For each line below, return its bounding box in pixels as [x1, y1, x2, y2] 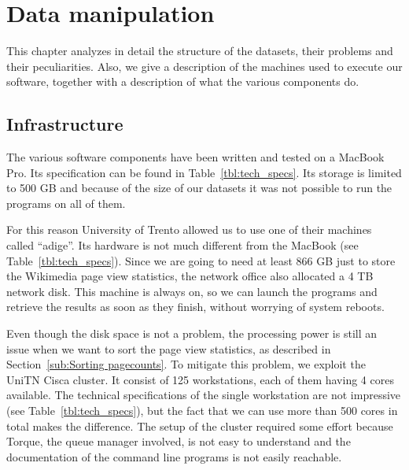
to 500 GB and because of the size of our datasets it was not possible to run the [6, 179, 392, 196]
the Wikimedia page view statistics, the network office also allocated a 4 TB [6, 268, 374, 284]
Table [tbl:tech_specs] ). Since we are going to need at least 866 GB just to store [6, 252, 396, 268]
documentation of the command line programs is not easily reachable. [6, 448, 342, 464]
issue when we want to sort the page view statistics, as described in [6, 340, 331, 357]
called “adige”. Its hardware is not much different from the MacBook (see [6, 237, 359, 254]
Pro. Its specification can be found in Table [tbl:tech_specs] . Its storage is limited [6, 164, 402, 180]
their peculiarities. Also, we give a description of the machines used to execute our [6, 57, 403, 74]
